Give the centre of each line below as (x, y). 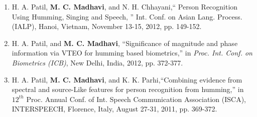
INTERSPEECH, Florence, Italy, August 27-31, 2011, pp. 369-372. (114, 109)
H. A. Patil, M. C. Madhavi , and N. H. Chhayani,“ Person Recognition (125, 6)
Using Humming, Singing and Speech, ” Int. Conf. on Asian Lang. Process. (127, 16)
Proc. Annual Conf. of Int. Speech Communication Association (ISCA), (136, 99)
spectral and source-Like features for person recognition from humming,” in (128, 89)
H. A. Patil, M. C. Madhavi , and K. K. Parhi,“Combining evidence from (127, 79)
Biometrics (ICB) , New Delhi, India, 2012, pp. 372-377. (97, 62)
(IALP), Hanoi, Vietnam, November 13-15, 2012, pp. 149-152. (107, 26)
